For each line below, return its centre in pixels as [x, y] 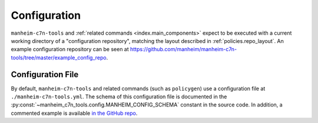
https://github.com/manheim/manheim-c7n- [183, 49]
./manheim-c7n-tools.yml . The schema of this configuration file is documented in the [119, 97]
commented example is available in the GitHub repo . [74, 113]
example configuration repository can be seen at [70, 49]
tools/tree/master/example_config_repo [59, 57]
